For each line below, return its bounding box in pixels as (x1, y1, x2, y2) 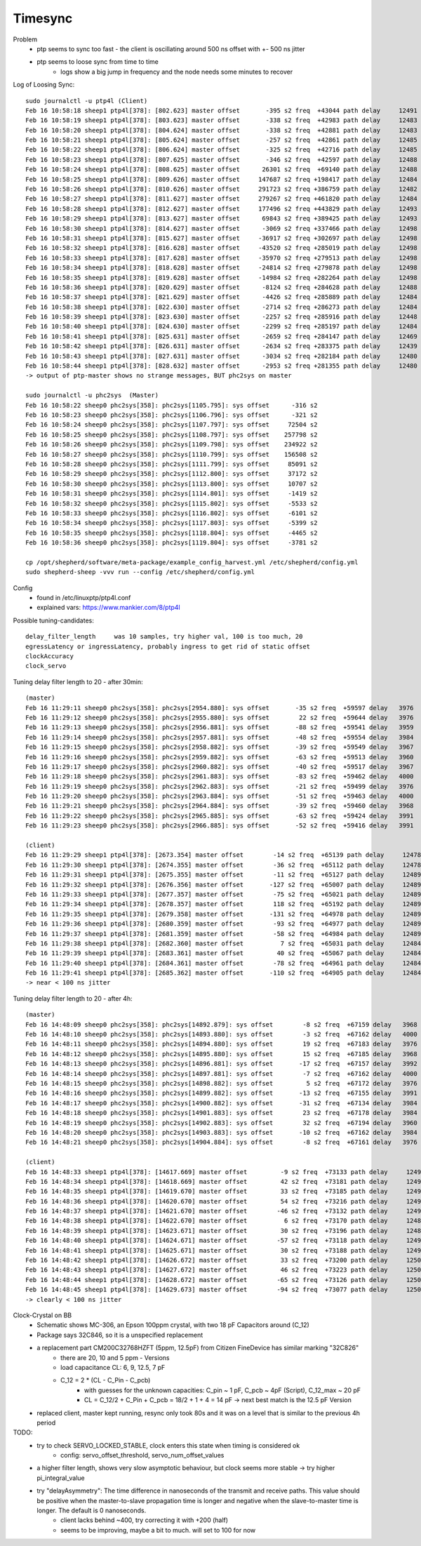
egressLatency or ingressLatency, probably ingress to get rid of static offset (25, 642, 311, 651)
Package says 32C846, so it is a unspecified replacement (36, 1331, 203, 1339)
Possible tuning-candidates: (13, 616, 95, 625)
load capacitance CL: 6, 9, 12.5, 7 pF (60, 1363, 166, 1371)
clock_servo (25, 662, 67, 670)
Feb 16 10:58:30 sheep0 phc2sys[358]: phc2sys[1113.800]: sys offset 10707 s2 (25, 479, 318, 488)
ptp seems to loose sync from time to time (36, 58, 159, 66)
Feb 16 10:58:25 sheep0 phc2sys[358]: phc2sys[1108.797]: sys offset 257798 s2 (25, 430, 318, 439)
